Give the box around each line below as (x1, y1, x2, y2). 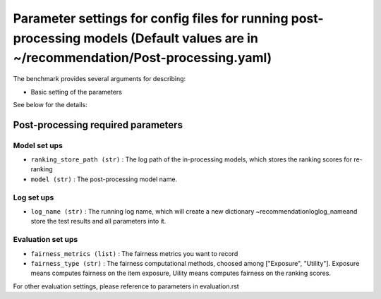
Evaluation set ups (13, 235, 78, 245)
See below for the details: (13, 100, 87, 109)
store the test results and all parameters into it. (30, 217, 167, 226)
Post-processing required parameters (13, 118, 183, 130)
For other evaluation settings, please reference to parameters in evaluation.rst (13, 282, 239, 291)
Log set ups (13, 193, 54, 202)
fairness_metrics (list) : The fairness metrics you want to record (30, 249, 238, 257)
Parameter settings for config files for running (13, 11, 289, 26)
